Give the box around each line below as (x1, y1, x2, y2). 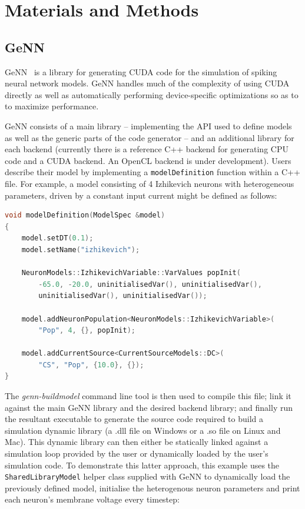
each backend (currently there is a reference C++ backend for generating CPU (5, 143, 289, 155)
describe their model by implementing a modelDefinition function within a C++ (5, 166, 300, 178)
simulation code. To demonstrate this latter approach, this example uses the (5, 458, 280, 471)
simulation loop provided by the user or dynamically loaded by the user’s (5, 447, 268, 460)
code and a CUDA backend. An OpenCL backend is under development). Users (5, 154, 291, 166)
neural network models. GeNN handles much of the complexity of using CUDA (5, 77, 290, 89)
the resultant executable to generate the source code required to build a (5, 413, 263, 425)
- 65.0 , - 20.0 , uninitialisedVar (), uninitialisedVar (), (38, 280, 262, 289)
